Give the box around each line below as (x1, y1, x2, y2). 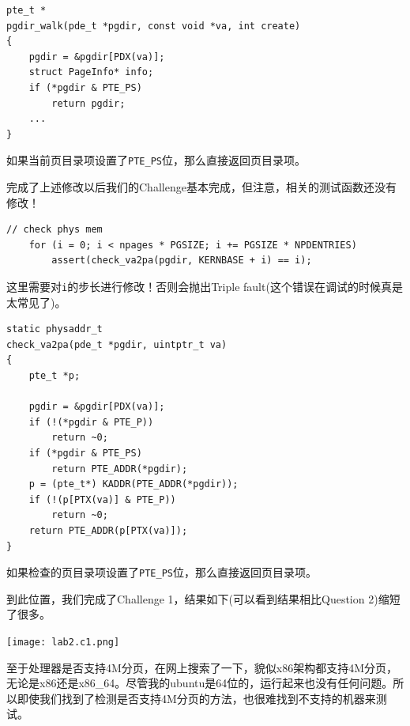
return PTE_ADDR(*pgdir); (51, 463, 188, 475)
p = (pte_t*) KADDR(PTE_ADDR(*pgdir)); (28, 478, 239, 490)
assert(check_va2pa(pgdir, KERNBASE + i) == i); (51, 255, 312, 267)
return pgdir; (51, 97, 126, 109)
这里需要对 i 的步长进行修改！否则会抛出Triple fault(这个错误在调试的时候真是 (6, 278, 403, 294)
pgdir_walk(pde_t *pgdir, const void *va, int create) (6, 20, 301, 32)
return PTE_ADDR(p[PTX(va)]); (28, 524, 188, 536)
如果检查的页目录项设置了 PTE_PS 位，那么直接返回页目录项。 (6, 564, 317, 580)
